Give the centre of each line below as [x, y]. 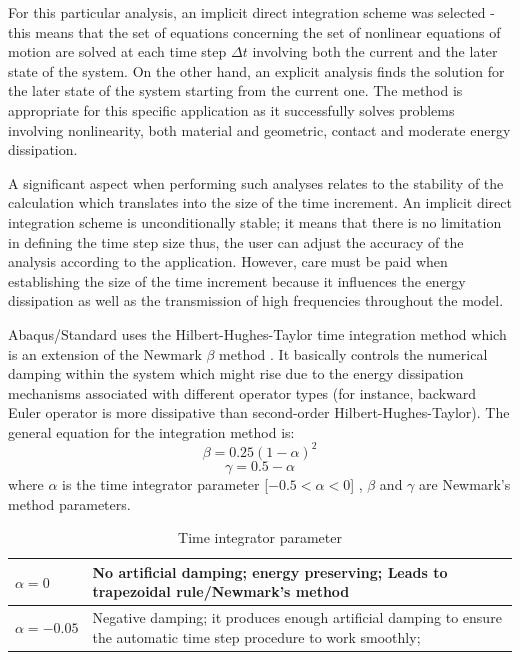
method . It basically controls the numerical [353, 353]
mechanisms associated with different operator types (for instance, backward [242, 392]
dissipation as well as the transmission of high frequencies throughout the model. [256, 300]
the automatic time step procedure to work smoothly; [256, 636]
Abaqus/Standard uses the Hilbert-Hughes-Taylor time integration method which [257, 333]
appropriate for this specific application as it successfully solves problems [231, 109]
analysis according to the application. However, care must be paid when [228, 261]
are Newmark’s [465, 483]
